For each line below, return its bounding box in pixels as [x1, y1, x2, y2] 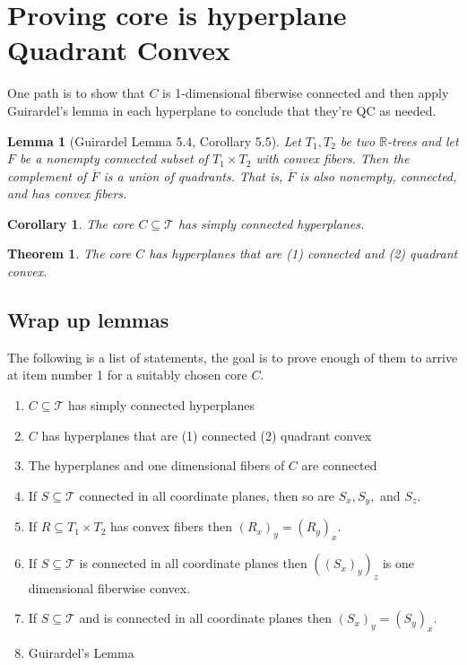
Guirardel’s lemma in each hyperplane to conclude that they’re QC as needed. [7, 101, 437, 119]
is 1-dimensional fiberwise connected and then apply [162, 83, 449, 102]
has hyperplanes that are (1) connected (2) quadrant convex [41, 425, 372, 444]
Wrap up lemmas [7, 306, 169, 334]
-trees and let [387, 131, 459, 150]
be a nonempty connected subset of [20, 149, 209, 168]
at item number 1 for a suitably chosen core [7, 365, 247, 384]
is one [382, 554, 414, 573]
